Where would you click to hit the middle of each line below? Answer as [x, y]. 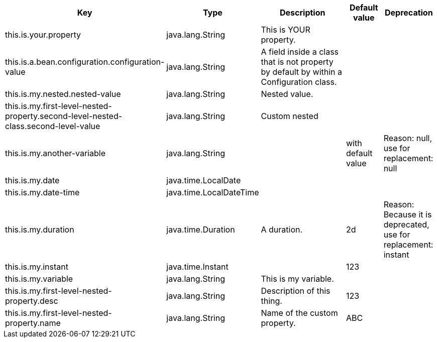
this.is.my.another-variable [55, 153]
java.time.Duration [201, 230]
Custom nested [290, 116]
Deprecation [409, 13]
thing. [271, 301]
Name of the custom [299, 313]
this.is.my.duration [40, 230]
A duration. [282, 230]
